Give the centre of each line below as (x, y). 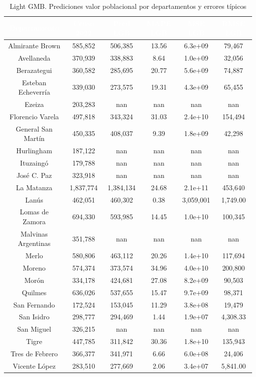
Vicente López (34, 365)
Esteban (34, 82)
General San (34, 128)
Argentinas (34, 243)
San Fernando (34, 304)
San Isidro (34, 317)
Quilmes (34, 292)
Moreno (34, 268)
